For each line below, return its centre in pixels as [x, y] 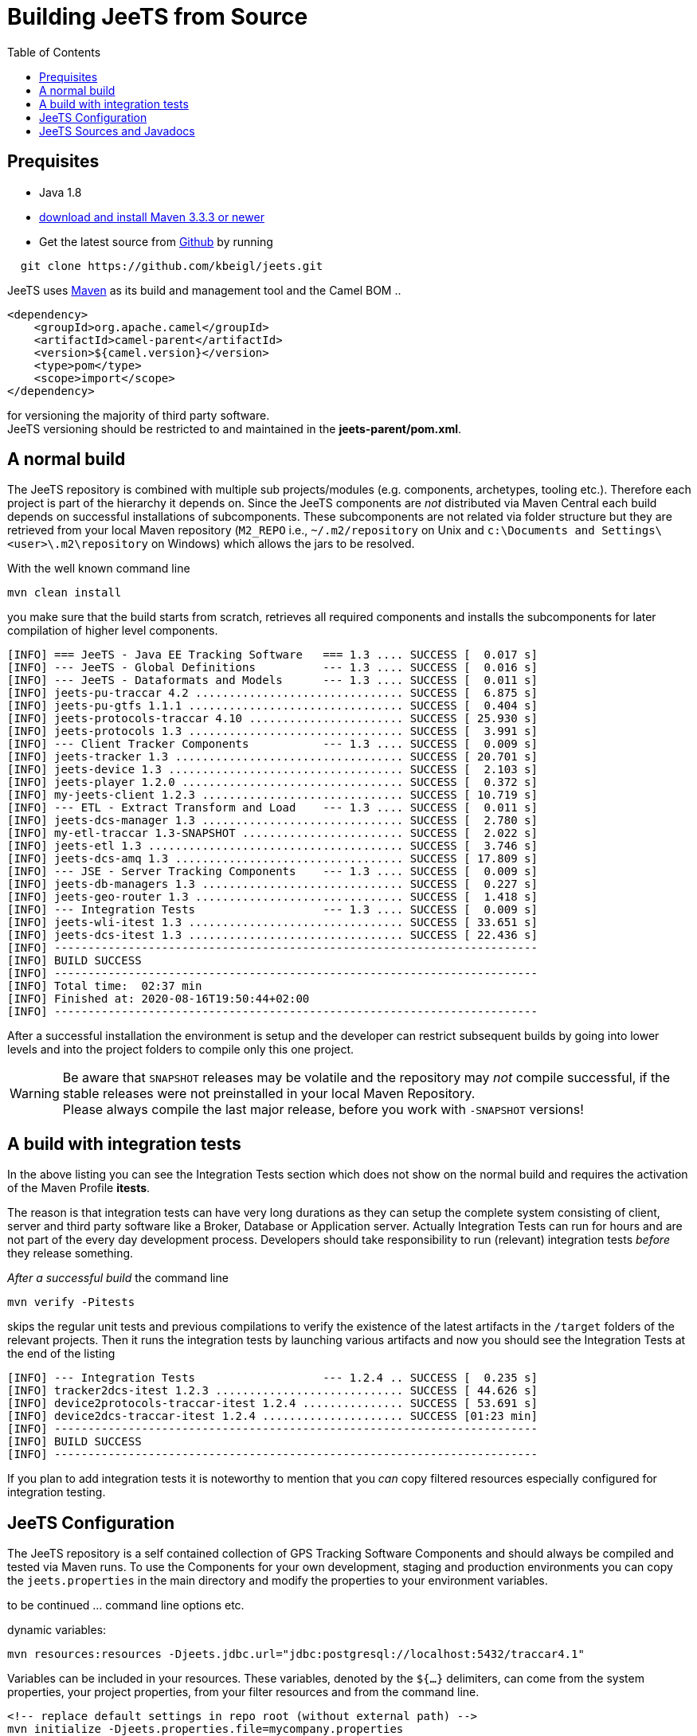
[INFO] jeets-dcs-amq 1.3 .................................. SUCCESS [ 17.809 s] [272, 859]
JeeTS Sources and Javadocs [117, 131]
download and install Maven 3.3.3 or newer [152, 217]
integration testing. [57, 1492]
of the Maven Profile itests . [79, 1188]
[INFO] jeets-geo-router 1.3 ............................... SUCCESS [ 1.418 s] [272, 897]
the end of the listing [61, 1354]
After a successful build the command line [118, 1278]
